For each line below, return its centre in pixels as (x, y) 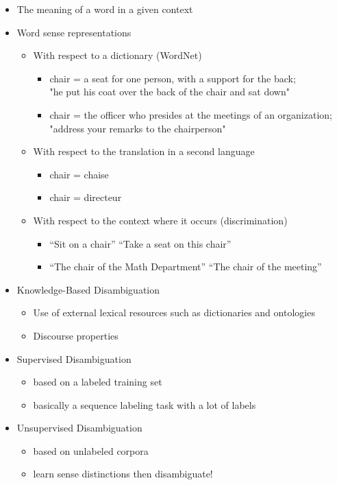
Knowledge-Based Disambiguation (88, 289)
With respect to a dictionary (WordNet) (117, 55)
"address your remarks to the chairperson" (138, 128)
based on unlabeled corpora (91, 450)
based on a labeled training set (98, 382)
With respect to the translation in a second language (144, 151)
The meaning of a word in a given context (105, 9)
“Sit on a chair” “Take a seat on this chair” (140, 243)
